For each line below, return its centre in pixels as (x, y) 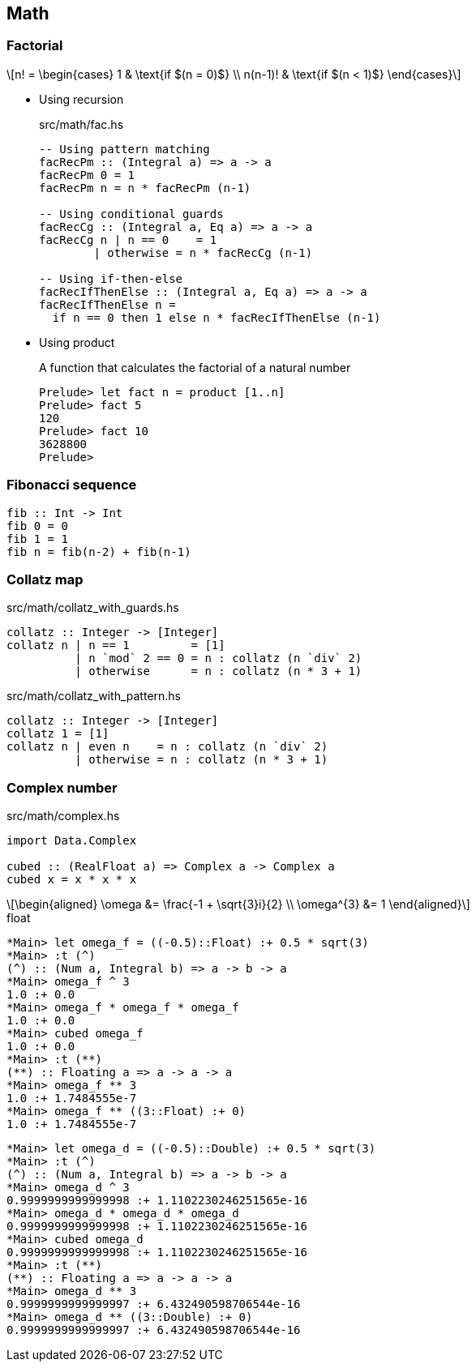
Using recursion (81, 99)
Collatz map (45, 579)
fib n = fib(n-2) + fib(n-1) (99, 551)
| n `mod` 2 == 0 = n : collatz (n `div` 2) (219, 658)
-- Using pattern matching (124, 149)
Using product (77, 342)
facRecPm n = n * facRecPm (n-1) (145, 188)
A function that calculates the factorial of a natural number (195, 367)
